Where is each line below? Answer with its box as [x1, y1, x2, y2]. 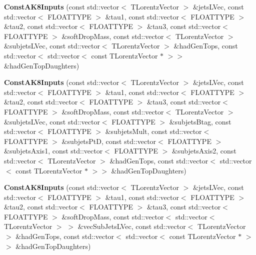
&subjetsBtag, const [169, 116, 231, 126]
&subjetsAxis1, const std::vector [4, 145, 103, 156]
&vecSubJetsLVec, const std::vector [77, 221, 186, 231]
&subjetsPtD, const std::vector [61, 135, 156, 146]
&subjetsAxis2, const [172, 145, 236, 156]
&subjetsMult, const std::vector [105, 126, 202, 136]
